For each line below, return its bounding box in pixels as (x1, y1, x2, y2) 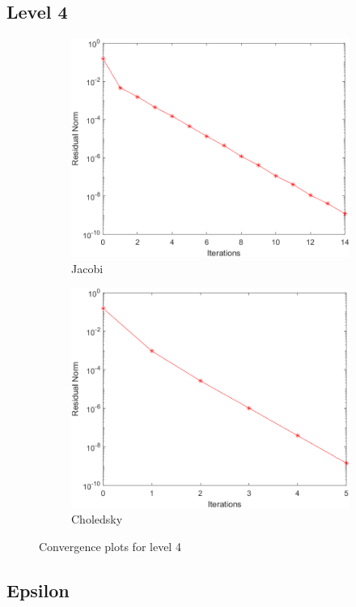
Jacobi (71, 259, 104, 276)
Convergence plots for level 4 (39, 537, 181, 554)
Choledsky (71, 511, 123, 528)
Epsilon (6, 577, 70, 602)
